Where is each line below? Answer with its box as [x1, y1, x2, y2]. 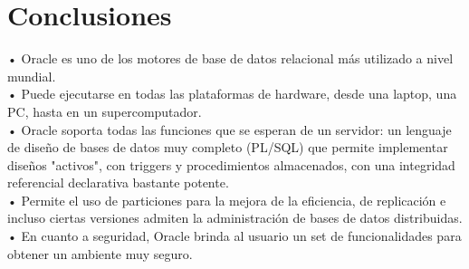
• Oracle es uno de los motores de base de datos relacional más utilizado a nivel [7, 49, 454, 68]
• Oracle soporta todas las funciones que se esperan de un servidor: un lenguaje [7, 120, 452, 139]
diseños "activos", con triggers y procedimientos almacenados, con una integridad [7, 155, 455, 174]
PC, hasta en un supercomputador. [7, 101, 202, 120]
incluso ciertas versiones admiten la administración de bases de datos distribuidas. [7, 208, 463, 227]
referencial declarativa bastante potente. [7, 173, 229, 192]
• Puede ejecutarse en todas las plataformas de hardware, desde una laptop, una [7, 84, 457, 103]
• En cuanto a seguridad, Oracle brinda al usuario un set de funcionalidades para [7, 226, 462, 245]
